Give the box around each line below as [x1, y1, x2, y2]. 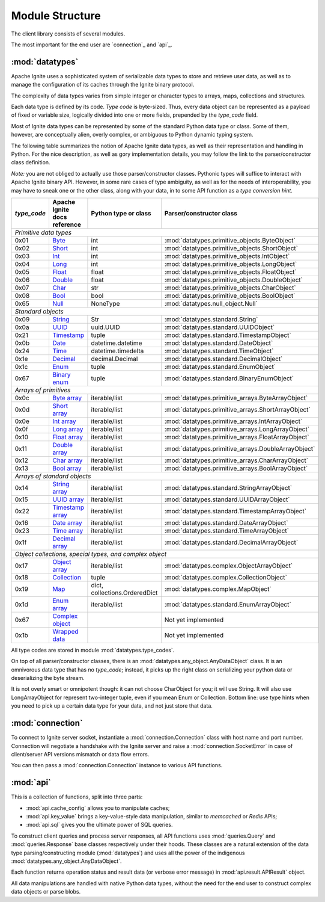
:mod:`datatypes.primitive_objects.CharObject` [164, 283, 297, 292]
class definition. [11, 159, 50, 166]
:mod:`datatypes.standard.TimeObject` [164, 347, 274, 355]
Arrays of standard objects [14, 472, 91, 480]
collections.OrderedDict [91, 588, 158, 597]
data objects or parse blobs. [11, 888, 81, 895]
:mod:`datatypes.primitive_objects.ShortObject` [164, 244, 299, 252]
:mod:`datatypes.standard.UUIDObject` [164, 323, 275, 331]
